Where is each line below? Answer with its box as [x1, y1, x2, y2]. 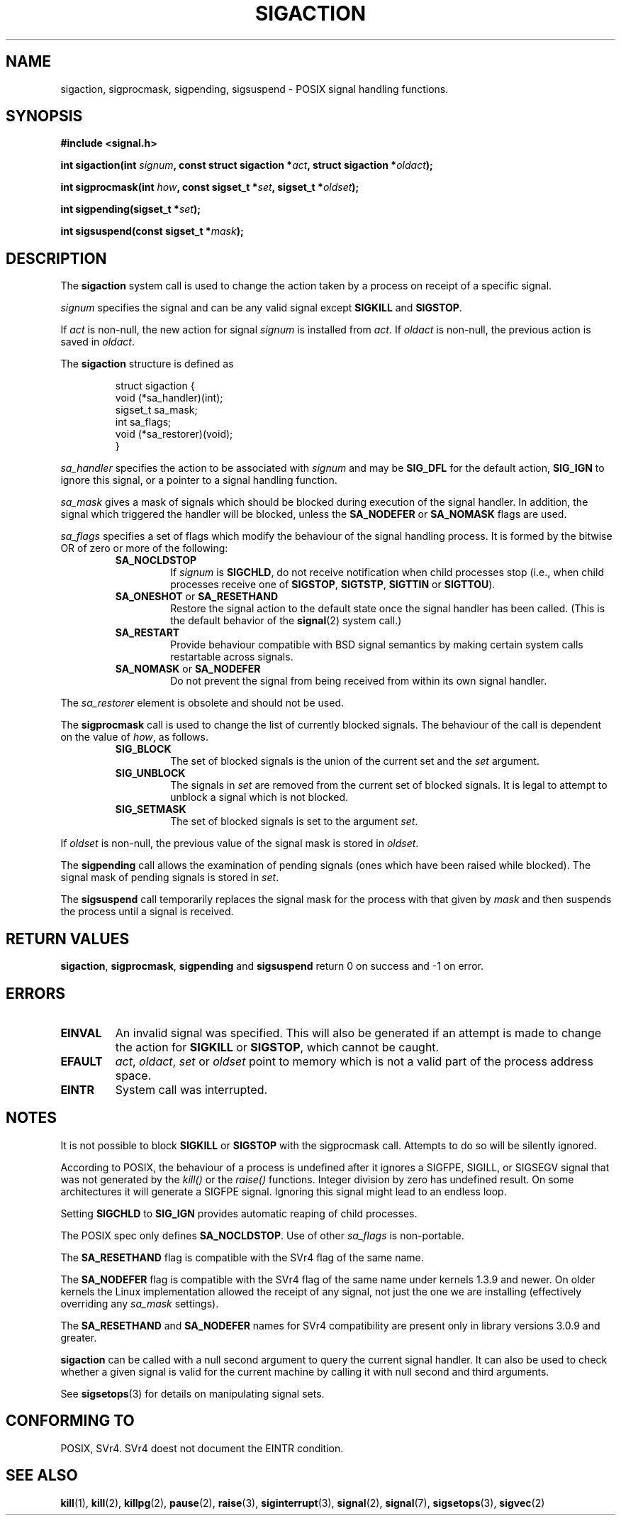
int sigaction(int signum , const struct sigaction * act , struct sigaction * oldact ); [60, 159, 433, 172]
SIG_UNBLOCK [115, 767, 186, 780]
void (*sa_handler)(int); [115, 392, 223, 404]
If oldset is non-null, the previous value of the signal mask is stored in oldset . [60, 837, 419, 850]
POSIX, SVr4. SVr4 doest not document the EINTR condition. [60, 1442, 344, 1454]
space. [115, 1068, 152, 1083]
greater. [60, 1331, 97, 1344]
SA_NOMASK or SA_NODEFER [115, 663, 261, 675]
